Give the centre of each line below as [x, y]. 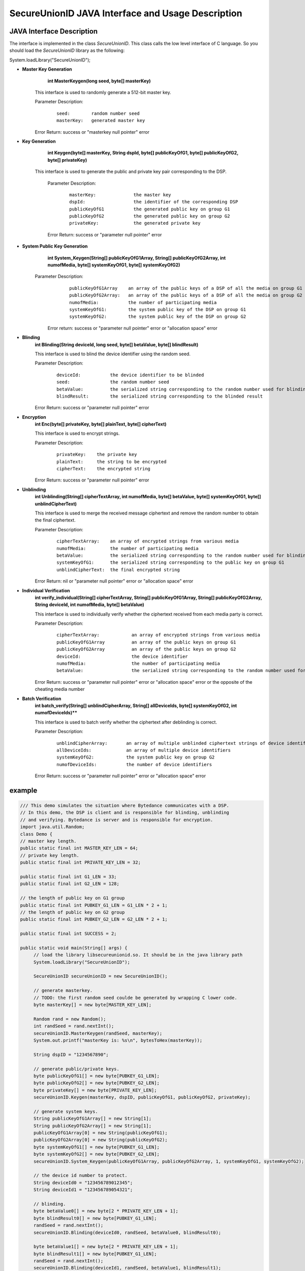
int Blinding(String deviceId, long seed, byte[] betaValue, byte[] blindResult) [116, 344]
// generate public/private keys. [76, 1069]
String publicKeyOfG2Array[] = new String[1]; [93, 1126]
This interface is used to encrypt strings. [77, 433]
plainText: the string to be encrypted [112, 462]
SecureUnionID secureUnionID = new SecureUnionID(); [100, 976]
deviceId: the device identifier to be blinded [130, 375]
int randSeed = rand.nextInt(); [74, 1026]
